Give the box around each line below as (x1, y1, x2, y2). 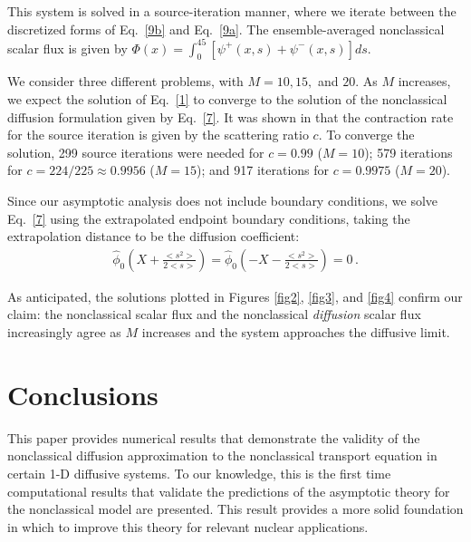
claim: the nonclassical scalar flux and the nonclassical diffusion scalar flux (7, 305, 421, 324)
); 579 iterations (364, 142, 453, 161)
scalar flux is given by (7, 38, 128, 57)
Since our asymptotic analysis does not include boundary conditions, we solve (7, 191, 438, 210)
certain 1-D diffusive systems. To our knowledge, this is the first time (7, 463, 391, 482)
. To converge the (318, 125, 415, 144)
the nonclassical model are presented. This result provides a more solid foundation (7, 499, 464, 518)
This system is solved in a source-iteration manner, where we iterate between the (7, 2, 457, 20)
